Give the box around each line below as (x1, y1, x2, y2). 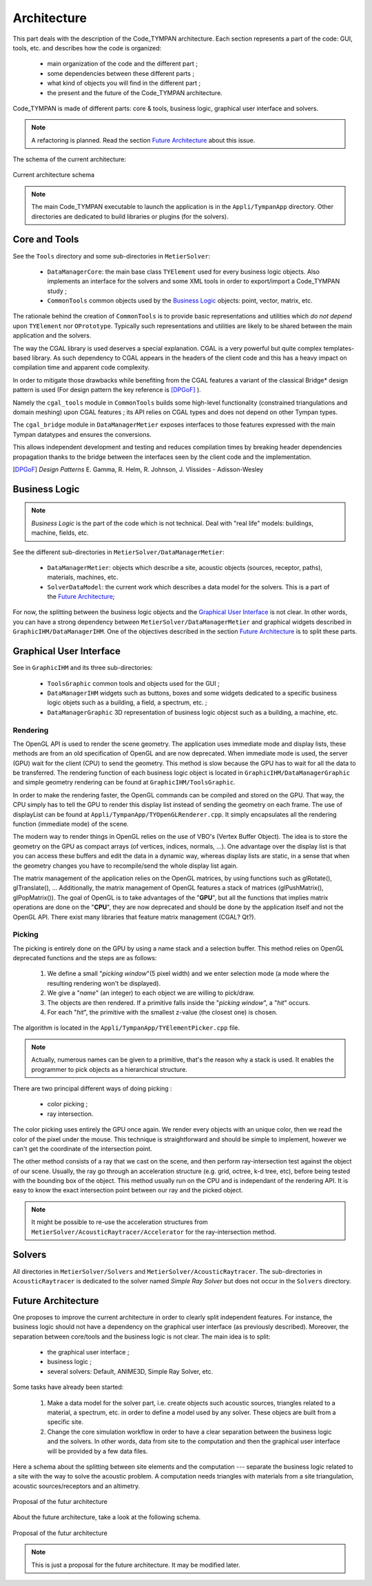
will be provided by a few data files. (47, 1447, 148, 1455)
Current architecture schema (12, 171, 95, 179)
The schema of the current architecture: (12, 155, 127, 163)
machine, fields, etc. (31, 529, 89, 537)
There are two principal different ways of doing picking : (12, 1084, 172, 1092)
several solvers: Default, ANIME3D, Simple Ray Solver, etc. (47, 1367, 214, 1375)
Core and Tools (12, 234, 79, 245)
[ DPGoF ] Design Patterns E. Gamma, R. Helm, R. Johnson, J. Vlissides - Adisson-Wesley (12, 465, 264, 474)
